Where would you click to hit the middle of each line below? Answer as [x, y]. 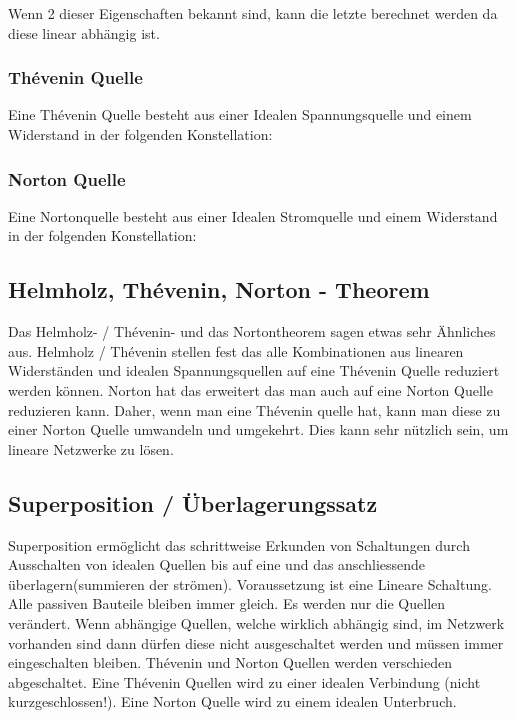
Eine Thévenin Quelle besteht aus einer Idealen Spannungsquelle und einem [240, 114]
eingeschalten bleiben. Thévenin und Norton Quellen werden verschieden [230, 662]
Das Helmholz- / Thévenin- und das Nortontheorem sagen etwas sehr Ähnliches [252, 331]
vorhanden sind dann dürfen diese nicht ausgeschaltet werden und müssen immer [256, 642]
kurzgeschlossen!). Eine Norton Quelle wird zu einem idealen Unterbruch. [232, 701]
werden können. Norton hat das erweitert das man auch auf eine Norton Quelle [250, 389]
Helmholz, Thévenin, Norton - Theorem [219, 289]
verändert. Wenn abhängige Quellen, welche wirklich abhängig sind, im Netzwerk [256, 622]
